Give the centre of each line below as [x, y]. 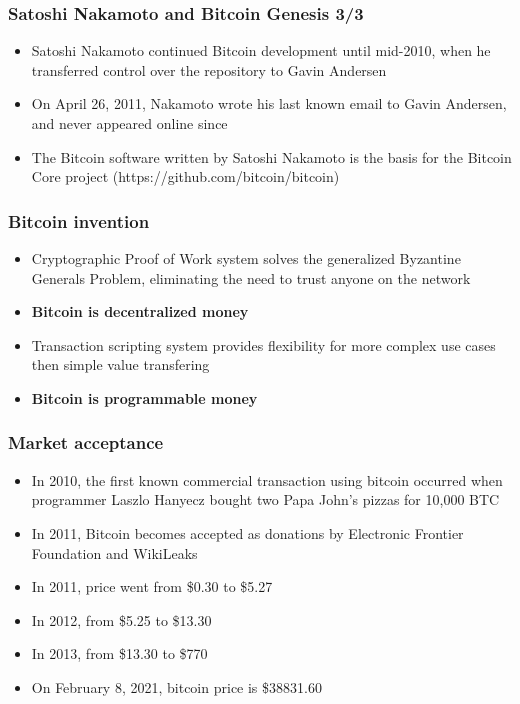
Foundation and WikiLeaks [114, 552]
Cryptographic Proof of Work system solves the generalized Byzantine [246, 258]
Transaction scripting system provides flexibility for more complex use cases [263, 344]
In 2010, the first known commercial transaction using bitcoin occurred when [267, 479]
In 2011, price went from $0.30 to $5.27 [152, 586]
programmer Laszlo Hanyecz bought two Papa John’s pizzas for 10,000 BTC [265, 499]
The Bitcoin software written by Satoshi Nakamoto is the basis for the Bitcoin [271, 156]
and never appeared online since [129, 123]
